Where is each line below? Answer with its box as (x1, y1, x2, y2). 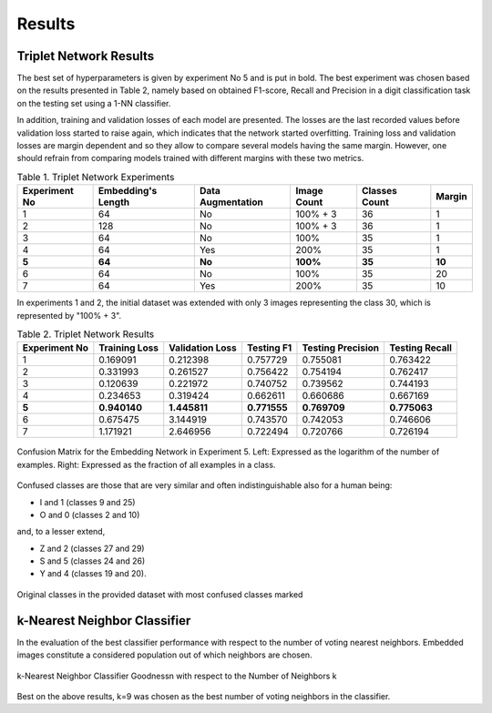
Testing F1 (246, 341, 292, 354)
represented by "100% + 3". (16, 310, 122, 321)
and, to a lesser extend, (16, 526, 106, 537)
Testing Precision (302, 341, 380, 354)
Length (97, 196, 130, 209)
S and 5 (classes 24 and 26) (39, 555, 146, 566)
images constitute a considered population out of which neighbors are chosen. (16, 649, 313, 660)
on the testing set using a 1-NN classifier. (16, 97, 171, 108)
